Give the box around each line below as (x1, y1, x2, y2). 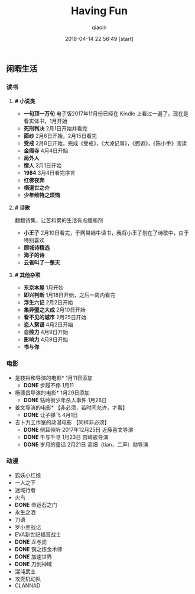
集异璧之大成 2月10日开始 (23, 306, 86, 313)
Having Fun (70, 4, 128, 18)
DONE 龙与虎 (14, 538, 47, 545)
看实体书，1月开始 (23, 117, 68, 125)
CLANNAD (14, 582, 41, 589)
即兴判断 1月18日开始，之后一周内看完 (23, 291, 116, 298)
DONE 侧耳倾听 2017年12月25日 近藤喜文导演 (23, 426, 134, 433)
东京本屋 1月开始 (23, 284, 64, 291)
